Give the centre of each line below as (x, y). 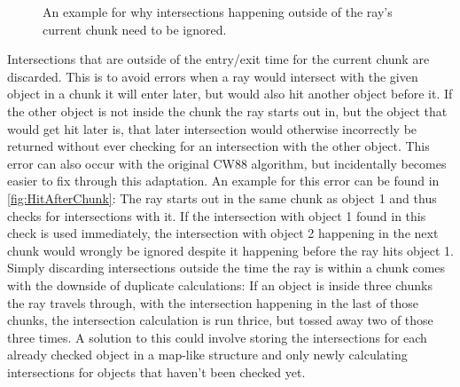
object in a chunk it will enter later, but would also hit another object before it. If (230, 94)
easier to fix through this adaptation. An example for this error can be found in (223, 181)
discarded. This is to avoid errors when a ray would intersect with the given (213, 76)
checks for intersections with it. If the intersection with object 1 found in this (217, 215)
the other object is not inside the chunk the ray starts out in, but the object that (227, 111)
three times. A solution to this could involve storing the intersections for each (217, 337)
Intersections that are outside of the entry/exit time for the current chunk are (218, 59)
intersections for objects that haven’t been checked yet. (156, 371)
